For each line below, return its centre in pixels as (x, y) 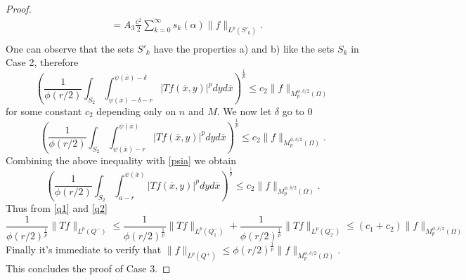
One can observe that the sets (70, 48)
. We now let (244, 111)
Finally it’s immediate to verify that (84, 249)
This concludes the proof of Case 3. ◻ (88, 268)
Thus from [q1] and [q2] (57, 208)
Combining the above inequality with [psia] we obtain (121, 160)
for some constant (44, 111)
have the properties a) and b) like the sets (244, 48)
